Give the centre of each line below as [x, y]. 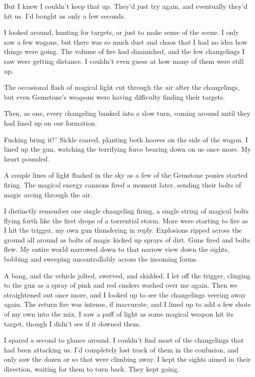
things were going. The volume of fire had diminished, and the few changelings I [124, 51]
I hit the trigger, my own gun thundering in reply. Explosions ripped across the [123, 230]
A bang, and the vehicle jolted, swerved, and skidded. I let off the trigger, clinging [127, 275]
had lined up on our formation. [51, 122]
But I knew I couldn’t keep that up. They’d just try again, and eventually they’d [126, 6]
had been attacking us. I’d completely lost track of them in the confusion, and [121, 349]
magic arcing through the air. [48, 194]
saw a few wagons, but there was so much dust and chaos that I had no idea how [126, 41]
